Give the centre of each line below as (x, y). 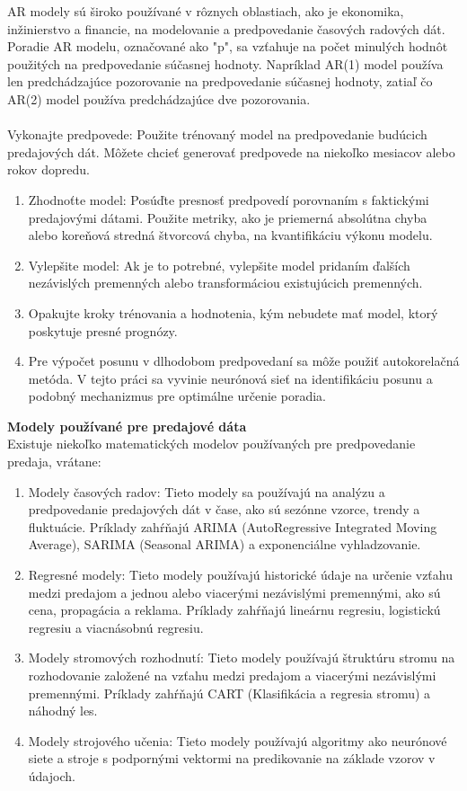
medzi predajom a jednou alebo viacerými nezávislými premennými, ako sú (234, 592)
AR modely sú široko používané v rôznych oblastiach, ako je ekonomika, (206, 11)
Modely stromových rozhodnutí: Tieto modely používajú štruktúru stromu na (242, 658)
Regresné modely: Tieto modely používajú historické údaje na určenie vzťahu (240, 575)
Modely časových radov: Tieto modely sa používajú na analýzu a (207, 491)
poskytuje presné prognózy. (103, 330)
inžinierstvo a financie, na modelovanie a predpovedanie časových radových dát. (226, 28)
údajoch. (52, 775)
